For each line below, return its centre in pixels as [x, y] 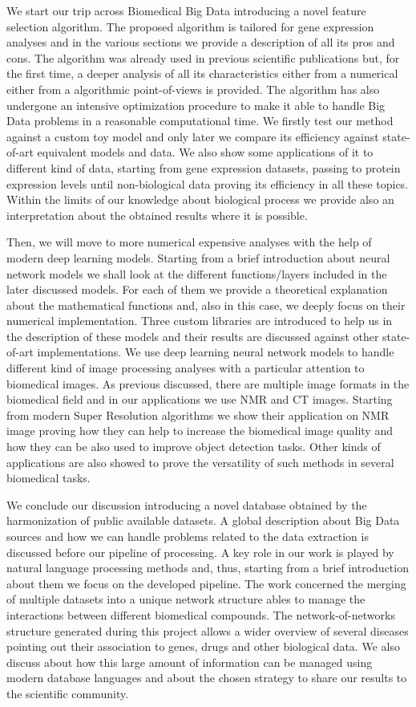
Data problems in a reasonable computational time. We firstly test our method [200, 121]
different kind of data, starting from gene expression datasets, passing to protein [204, 167]
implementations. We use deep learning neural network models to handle [216, 352]
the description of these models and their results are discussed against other [193, 336]
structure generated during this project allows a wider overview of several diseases [208, 630]
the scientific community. [68, 693]
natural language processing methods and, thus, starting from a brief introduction [208, 568]
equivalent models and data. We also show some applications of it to [205, 152]
